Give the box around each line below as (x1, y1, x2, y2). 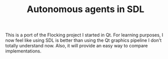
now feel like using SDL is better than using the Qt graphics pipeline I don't (5, 37, 162, 43)
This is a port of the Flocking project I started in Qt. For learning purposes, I (5, 32, 163, 38)
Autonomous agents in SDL (26, 4, 145, 15)
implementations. (5, 48, 42, 54)
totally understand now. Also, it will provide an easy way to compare (5, 43, 148, 49)
